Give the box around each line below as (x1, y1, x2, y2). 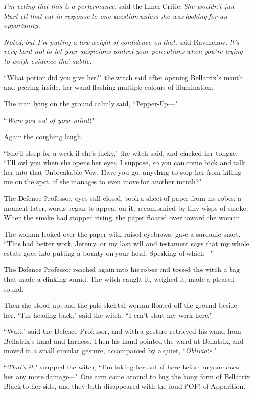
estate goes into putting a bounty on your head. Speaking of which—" (4, 247, 213, 258)
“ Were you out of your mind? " (4, 115, 95, 125)
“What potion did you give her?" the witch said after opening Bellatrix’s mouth (4, 72, 243, 82)
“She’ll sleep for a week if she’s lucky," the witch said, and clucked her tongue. (4, 148, 238, 158)
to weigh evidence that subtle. (4, 55, 92, 66)
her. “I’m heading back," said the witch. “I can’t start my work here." (4, 309, 212, 320)
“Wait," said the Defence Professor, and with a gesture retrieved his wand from (4, 326, 241, 336)
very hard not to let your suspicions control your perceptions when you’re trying (4, 46, 243, 56)
